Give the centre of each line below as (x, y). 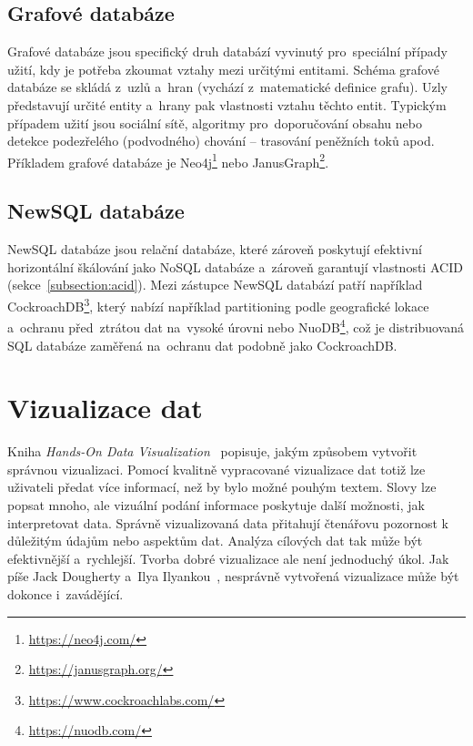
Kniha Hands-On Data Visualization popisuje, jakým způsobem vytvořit (212, 451)
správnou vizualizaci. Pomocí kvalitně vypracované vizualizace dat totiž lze (216, 469)
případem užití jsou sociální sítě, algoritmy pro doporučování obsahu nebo (215, 123)
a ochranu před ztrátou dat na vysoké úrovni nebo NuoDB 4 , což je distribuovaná (236, 326)
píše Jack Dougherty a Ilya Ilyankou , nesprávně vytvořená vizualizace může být (233, 576)
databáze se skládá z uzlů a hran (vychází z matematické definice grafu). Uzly (227, 87)
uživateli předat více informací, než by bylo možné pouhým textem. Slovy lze (222, 487)
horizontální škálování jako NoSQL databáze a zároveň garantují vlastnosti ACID (235, 266)
